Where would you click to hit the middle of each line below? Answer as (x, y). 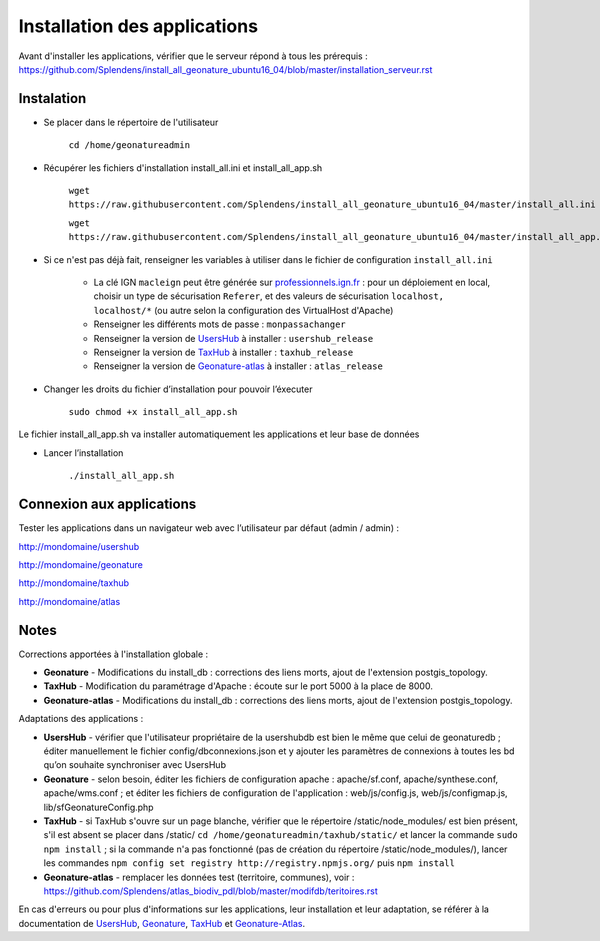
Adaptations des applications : (81, 719)
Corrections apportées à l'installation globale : (113, 654)
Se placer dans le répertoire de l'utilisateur (131, 122)
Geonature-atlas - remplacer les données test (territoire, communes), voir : (199, 877)
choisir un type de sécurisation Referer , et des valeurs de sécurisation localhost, (269, 296)
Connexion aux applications (107, 504)
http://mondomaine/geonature (81, 564)
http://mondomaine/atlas (69, 601)
